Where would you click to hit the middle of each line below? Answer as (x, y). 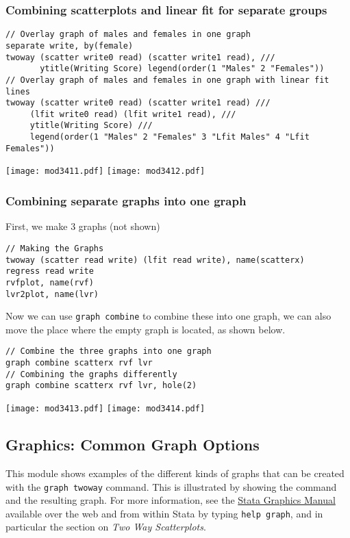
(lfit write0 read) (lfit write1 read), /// (133, 114)
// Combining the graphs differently (91, 374)
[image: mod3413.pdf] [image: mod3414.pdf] (105, 409)
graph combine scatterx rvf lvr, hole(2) (101, 386)
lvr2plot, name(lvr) (52, 294)
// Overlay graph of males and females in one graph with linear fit (167, 80)
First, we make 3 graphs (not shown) (83, 226)
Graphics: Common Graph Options (133, 445)
